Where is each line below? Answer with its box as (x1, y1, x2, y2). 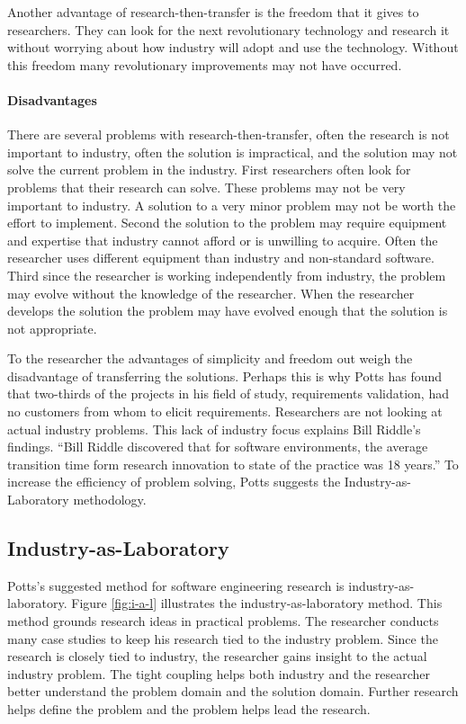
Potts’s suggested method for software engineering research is (7, 576, 345, 594)
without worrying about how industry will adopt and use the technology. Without (7, 38, 459, 57)
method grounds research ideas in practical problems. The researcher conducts (7, 612, 439, 630)
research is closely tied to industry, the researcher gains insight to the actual (7, 647, 427, 666)
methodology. (73, 490, 147, 509)
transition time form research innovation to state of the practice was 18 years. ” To (7, 454, 459, 473)
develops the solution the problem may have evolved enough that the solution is (7, 301, 448, 320)
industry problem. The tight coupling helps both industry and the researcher (7, 664, 430, 683)
